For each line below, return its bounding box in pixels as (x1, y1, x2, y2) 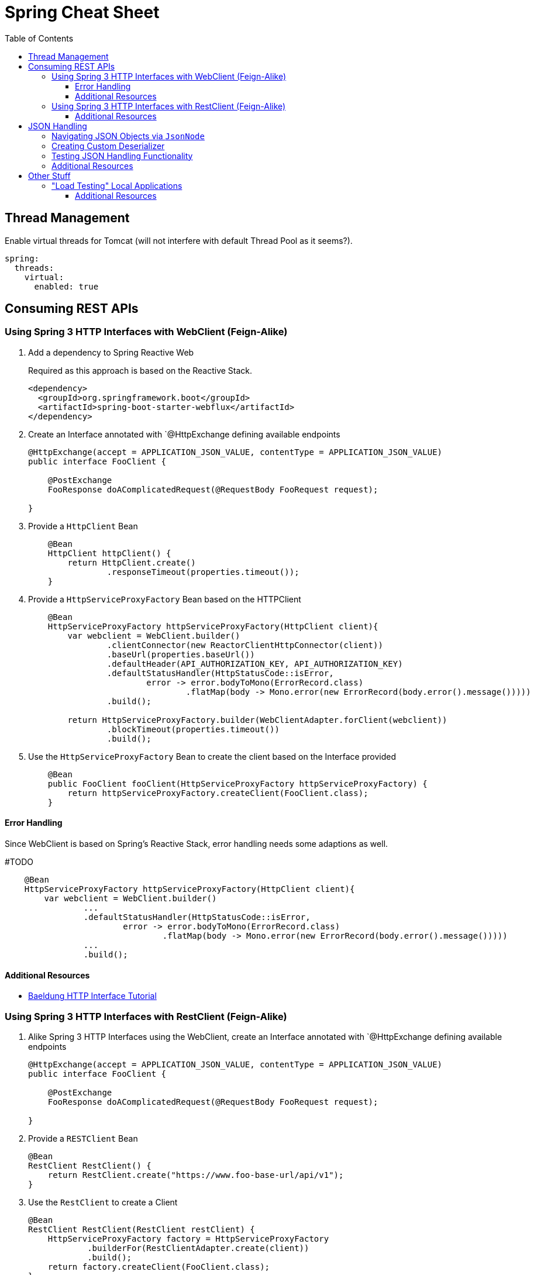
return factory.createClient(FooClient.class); (47, 1262, 270, 1271)
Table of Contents (5, 33, 74, 43)
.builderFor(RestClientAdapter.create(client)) (87, 1243, 309, 1253)
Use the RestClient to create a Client (28, 1197, 178, 1207)
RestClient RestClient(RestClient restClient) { (28, 1225, 255, 1234)
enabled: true (34, 281, 99, 291)
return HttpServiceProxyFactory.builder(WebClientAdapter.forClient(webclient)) (67, 715, 447, 725)
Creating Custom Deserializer (51, 140, 165, 151)
